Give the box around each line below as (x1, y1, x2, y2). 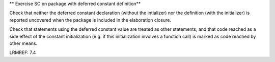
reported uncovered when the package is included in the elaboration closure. (9, 17, 172, 23)
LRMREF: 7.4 (9, 49, 36, 55)
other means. (9, 40, 38, 46)
